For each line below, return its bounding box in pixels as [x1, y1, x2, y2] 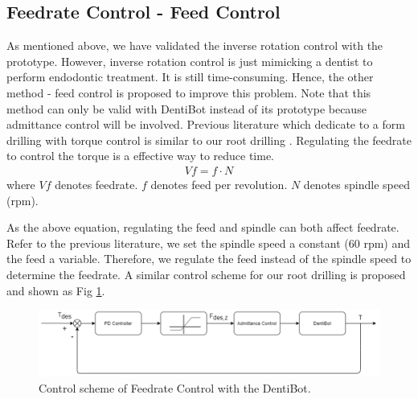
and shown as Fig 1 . [6, 282, 105, 298]
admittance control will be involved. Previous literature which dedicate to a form [6, 116, 405, 133]
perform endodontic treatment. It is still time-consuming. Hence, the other [6, 68, 374, 85]
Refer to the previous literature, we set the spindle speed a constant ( [6, 234, 349, 251]
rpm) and [363, 234, 411, 251]
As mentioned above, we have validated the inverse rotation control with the [6, 37, 383, 54]
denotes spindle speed [303, 175, 410, 192]
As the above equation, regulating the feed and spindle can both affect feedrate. [6, 219, 400, 236]
